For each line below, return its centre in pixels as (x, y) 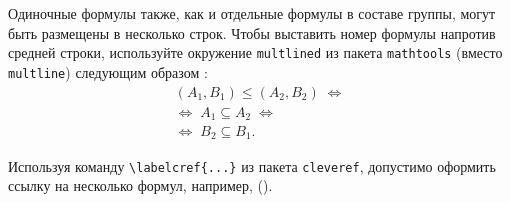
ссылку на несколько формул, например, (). (140, 185)
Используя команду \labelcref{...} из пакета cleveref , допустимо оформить (252, 165)
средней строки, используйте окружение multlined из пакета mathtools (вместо (255, 52)
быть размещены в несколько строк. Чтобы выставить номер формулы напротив (252, 32)
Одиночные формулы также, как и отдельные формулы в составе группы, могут (252, 13)
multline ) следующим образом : (108, 71)
